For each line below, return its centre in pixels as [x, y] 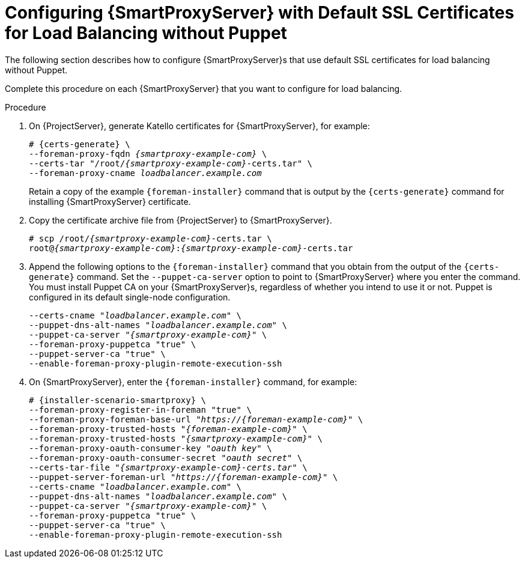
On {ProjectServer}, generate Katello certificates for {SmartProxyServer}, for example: [199, 126]
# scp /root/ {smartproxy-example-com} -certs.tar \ [150, 238]
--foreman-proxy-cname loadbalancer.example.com [145, 173]
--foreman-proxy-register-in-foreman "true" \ [140, 409]
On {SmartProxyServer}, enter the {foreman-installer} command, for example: [193, 382]
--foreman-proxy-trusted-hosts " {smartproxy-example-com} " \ [176, 438]
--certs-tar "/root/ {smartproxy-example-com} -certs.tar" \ [171, 163]
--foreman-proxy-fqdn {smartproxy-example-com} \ [148, 154]
